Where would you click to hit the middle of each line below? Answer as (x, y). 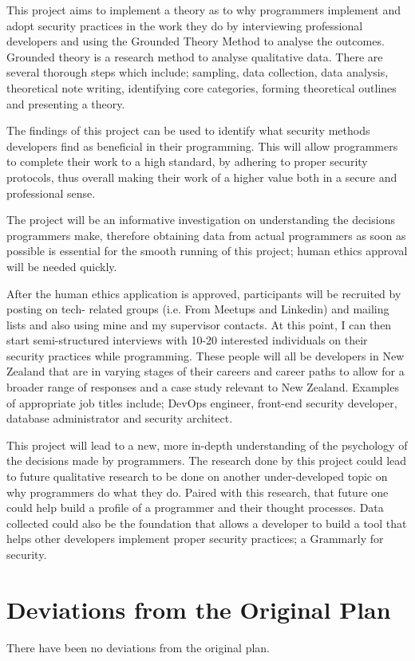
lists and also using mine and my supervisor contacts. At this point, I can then (199, 324)
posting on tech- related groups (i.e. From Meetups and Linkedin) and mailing (198, 309)
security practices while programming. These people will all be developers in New (206, 355)
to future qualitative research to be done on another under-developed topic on (197, 476)
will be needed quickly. (62, 266)
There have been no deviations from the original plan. (138, 647)
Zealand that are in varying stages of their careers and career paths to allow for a (206, 371)
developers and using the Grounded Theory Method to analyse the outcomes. (196, 41)
